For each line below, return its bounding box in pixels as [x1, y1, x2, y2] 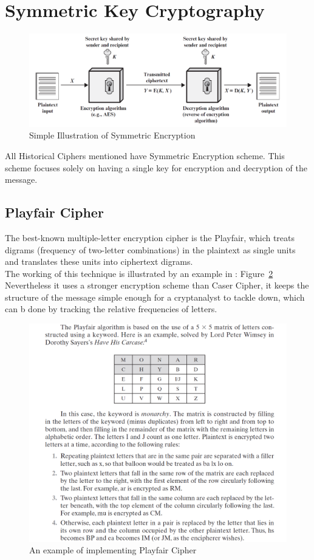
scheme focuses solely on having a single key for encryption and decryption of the [5, 161, 307, 174]
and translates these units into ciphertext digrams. [5, 255, 193, 268]
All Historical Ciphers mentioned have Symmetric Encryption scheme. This [5, 149, 285, 162]
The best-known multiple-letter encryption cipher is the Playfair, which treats [5, 231, 295, 244]
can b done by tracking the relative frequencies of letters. [5, 302, 217, 315]
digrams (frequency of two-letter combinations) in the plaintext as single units [5, 243, 296, 256]
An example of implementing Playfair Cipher [29, 544, 197, 556]
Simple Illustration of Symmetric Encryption [29, 129, 196, 142]
